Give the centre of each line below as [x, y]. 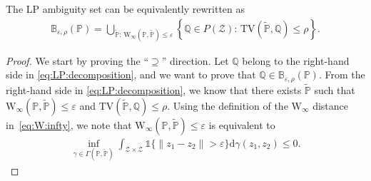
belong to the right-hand [296, 60]
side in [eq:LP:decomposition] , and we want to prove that [131, 74]
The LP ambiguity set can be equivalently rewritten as [126, 9]
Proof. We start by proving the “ [77, 60]
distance [331, 105]
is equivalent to [242, 124]
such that [335, 90]
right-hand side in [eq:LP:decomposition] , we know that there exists [154, 90]
